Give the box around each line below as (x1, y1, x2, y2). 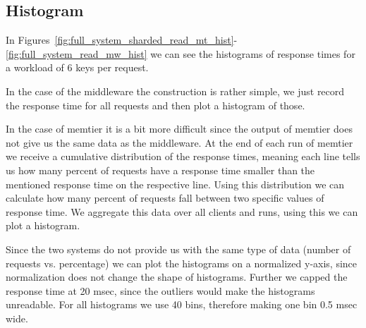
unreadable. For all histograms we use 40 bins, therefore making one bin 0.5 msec (6, 297, 358, 312)
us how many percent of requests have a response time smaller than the (6, 162, 315, 177)
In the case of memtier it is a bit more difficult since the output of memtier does (6, 121, 353, 136)
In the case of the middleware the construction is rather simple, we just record (6, 83, 345, 98)
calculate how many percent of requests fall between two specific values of (6, 190, 324, 205)
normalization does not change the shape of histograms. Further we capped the (6, 269, 348, 284)
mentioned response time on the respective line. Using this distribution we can (6, 176, 345, 191)
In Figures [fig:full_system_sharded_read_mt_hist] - (6, 32, 238, 47)
